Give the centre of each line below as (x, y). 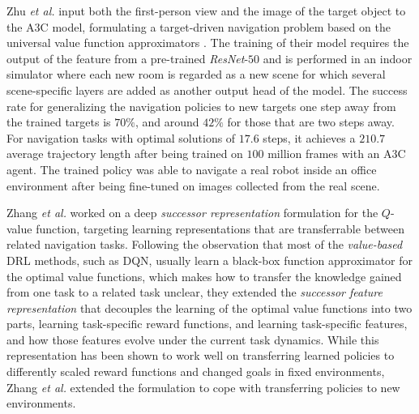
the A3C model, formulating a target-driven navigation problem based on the (199, 26)
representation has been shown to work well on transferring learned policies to (201, 355)
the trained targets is (59, 122)
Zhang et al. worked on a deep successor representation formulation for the (192, 213)
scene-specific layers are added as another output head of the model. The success (207, 90)
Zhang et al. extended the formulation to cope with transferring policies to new (203, 387)
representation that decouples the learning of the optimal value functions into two (209, 307)
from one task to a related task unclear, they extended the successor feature (195, 292)
